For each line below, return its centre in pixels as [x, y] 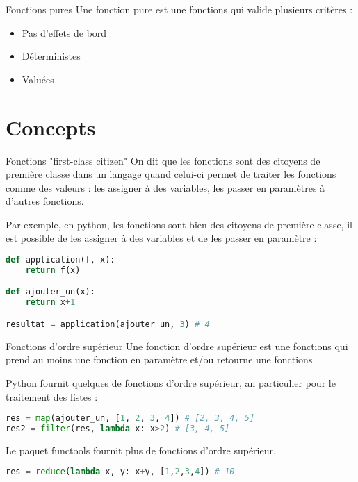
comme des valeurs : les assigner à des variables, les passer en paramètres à [165, 187]
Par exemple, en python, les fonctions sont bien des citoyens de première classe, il [179, 224]
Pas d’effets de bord [64, 32]
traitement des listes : [52, 396]
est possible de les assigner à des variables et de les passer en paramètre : [161, 238]
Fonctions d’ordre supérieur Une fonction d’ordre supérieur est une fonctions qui [177, 346]
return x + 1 [50, 302]
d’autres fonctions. [45, 201]
